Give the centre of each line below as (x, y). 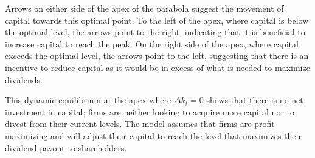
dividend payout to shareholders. (66, 147)
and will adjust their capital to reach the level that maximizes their (176, 135)
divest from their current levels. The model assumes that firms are (128, 124)
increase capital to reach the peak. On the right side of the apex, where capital (152, 43)
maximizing (26, 135)
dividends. (24, 79)
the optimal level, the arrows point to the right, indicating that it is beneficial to (155, 32)
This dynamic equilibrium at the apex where (88, 100)
